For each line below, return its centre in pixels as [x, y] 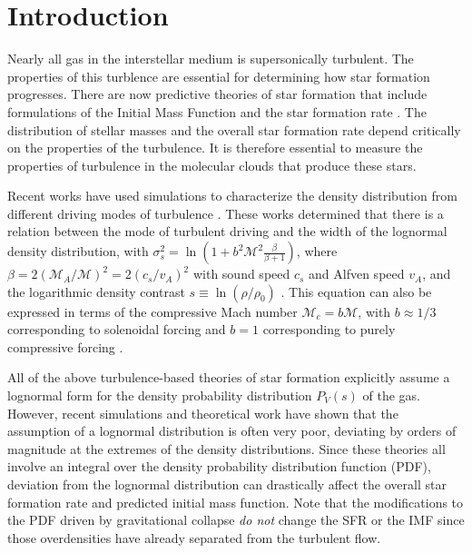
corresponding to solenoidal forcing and [117, 329]
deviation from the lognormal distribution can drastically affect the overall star [227, 484]
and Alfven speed [357, 274]
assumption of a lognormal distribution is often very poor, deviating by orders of [232, 431]
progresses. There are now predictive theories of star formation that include [217, 94]
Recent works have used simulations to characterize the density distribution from [232, 196]
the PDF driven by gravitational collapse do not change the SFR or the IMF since [236, 520]
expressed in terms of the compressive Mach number [152, 311]
